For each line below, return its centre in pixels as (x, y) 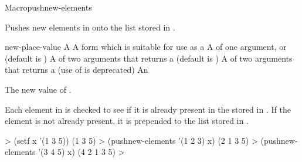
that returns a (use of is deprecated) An (77, 70)
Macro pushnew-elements (48, 7)
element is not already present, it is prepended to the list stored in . (127, 121)
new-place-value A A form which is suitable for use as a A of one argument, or (146, 47)
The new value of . (38, 89)
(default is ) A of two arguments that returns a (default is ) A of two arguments (149, 58)
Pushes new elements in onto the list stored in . (90, 27)
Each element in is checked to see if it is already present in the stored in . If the (148, 109)
